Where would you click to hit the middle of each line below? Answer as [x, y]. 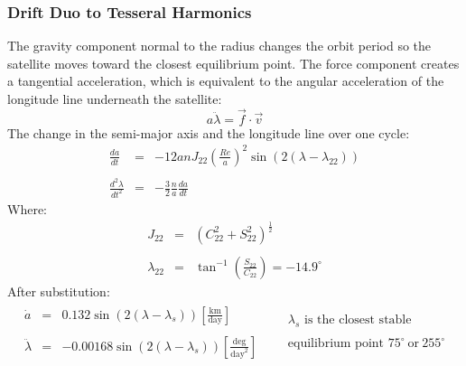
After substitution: [59, 291]
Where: [27, 208]
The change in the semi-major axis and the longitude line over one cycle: [209, 132]
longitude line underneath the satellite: [115, 99]
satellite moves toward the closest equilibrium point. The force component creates [233, 63]
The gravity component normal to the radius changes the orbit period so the [219, 46]
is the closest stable [358, 319]
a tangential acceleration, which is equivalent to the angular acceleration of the [226, 81]
